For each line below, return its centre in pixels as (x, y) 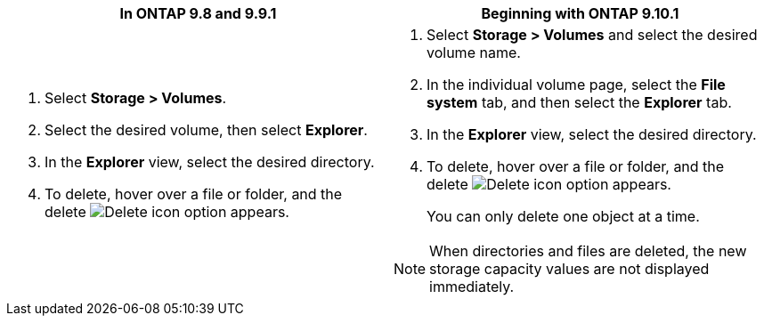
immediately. (472, 287)
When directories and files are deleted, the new (588, 251)
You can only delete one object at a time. (563, 216)
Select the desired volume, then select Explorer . (206, 130)
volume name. (474, 52)
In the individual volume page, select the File (576, 85)
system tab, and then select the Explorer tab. (579, 102)
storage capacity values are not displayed (569, 269)
